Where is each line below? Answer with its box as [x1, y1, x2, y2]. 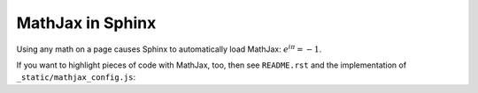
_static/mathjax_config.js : [16, 72, 136, 82]
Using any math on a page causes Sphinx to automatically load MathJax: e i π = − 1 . [16, 42, 322, 54]
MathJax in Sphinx [16, 13, 157, 32]
